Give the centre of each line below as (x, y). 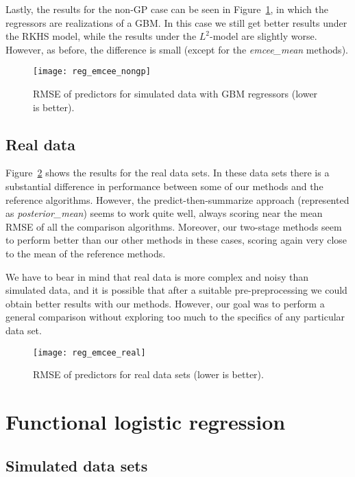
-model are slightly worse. (264, 36)
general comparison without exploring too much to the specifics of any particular (175, 317)
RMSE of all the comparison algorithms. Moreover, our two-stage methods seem (174, 226)
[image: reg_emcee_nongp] (92, 72)
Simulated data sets (77, 465)
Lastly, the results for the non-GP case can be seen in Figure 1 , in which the (167, 9)
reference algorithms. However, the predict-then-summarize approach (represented (177, 199)
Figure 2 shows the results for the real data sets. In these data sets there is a (168, 173)
